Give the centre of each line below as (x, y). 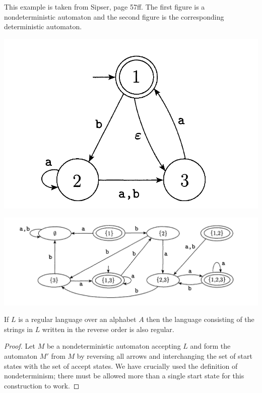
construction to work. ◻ (42, 385)
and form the (210, 346)
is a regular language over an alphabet (77, 319)
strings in (18, 329)
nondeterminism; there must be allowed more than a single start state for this (124, 376)
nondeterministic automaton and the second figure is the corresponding (114, 16)
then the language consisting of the (200, 319)
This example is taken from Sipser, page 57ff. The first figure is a (105, 7)
